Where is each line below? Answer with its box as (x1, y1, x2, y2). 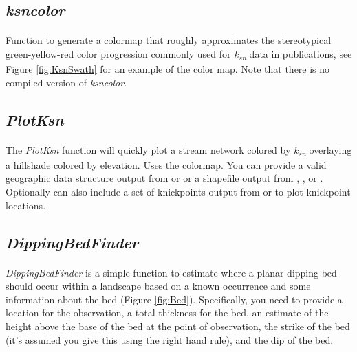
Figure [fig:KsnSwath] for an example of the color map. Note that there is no (6, 62, 330, 76)
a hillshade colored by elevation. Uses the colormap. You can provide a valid (6, 157, 327, 172)
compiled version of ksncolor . (6, 75, 127, 89)
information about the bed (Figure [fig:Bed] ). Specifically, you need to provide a (6, 292, 343, 306)
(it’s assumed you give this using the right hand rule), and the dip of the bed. (6, 332, 334, 347)
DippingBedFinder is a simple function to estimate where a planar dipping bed (6, 265, 337, 279)
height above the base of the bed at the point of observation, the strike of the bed (6, 318, 350, 333)
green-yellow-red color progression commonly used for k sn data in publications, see (6, 46, 352, 62)
